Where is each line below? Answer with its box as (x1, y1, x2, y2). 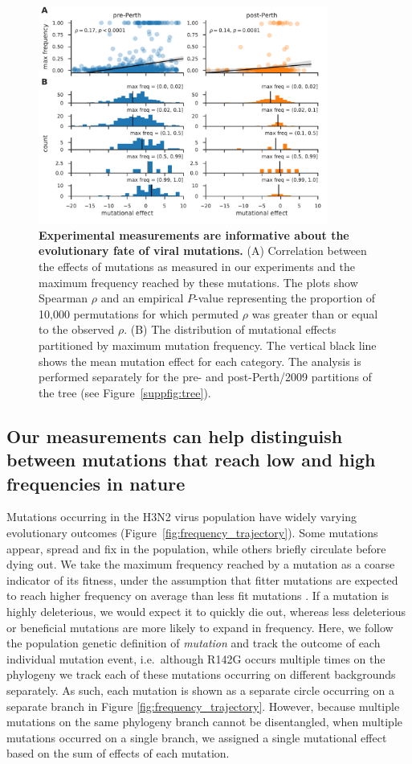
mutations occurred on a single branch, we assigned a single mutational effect (6, 729, 387, 746)
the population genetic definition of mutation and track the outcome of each (6, 635, 381, 651)
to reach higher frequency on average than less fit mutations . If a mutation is (6, 587, 390, 604)
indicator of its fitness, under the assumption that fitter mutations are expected (6, 571, 398, 588)
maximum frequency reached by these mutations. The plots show (39, 273, 358, 290)
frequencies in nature (6, 470, 186, 495)
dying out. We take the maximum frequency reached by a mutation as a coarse (6, 556, 395, 573)
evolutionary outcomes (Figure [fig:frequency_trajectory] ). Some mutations (6, 524, 378, 540)
